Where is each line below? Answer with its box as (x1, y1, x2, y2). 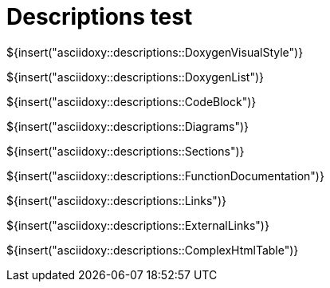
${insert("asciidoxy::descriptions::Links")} (6, 193, 226, 207)
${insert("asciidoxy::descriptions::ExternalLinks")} (6, 218, 269, 232)
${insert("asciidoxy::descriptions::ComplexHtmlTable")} (6, 243, 299, 257)
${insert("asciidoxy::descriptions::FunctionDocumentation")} (6, 168, 324, 183)
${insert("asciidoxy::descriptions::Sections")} (6, 144, 245, 158)
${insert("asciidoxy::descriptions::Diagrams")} (6, 119, 249, 133)
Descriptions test (6, 3, 193, 30)
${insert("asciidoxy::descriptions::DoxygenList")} (6, 69, 265, 84)
